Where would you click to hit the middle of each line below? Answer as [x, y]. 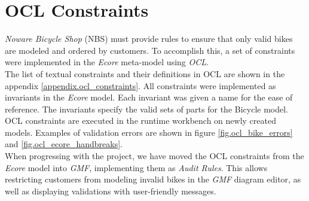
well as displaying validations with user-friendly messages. [111, 191]
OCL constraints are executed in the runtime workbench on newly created [140, 121]
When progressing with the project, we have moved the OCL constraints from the [154, 156]
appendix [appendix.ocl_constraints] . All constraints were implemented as [140, 85]
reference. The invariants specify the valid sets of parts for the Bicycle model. [147, 109]
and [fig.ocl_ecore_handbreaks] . [64, 144]
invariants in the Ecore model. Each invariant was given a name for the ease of [149, 97]
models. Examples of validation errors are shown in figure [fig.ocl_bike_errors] [149, 132]
